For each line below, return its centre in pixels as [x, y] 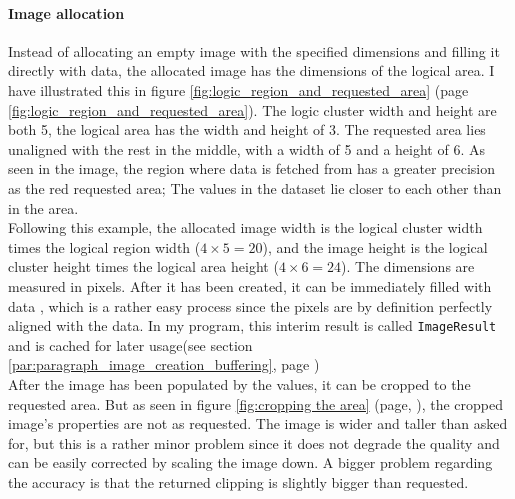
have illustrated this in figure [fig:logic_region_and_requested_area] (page [238, 89]
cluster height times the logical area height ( [143, 266]
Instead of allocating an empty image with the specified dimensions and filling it [254, 50]
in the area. [43, 207]
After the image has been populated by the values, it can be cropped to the [239, 383]
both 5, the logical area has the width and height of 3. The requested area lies [247, 129]
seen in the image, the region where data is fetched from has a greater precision [251, 168]
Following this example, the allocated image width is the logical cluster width [245, 227]
